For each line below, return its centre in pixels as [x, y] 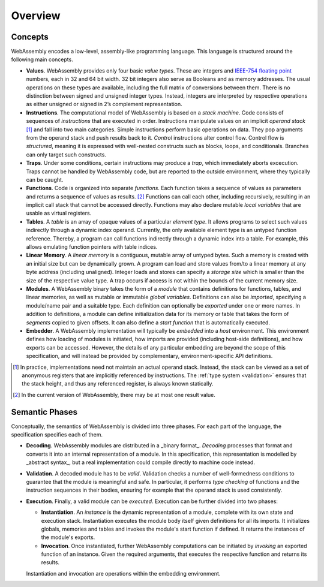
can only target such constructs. [66, 154]
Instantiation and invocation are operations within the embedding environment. [123, 573]
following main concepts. [42, 59]
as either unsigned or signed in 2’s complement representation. [104, 104]
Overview [36, 16]
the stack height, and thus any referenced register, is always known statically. [118, 384]
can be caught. [45, 179]
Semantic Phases [44, 412]
